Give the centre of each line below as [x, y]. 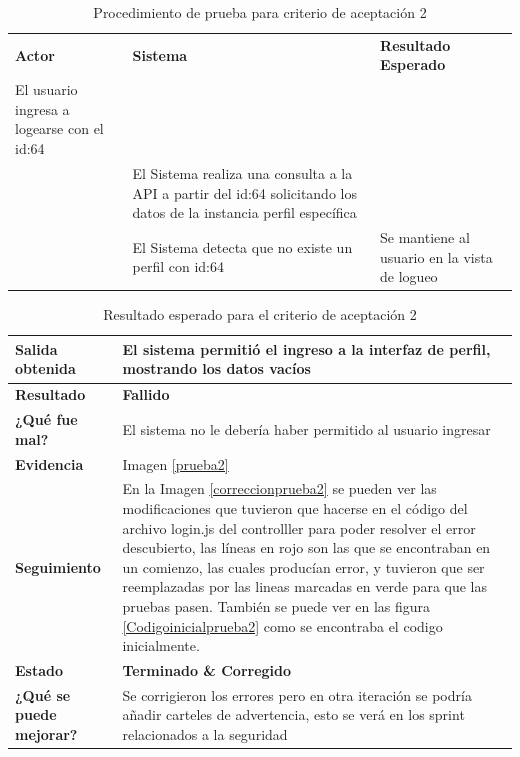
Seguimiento [58, 566]
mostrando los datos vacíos [216, 368]
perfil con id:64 [178, 266]
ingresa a [42, 108]
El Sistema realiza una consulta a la [242, 172]
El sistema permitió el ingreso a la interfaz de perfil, [306, 348]
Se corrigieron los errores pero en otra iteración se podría [297, 694]
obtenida [45, 368]
